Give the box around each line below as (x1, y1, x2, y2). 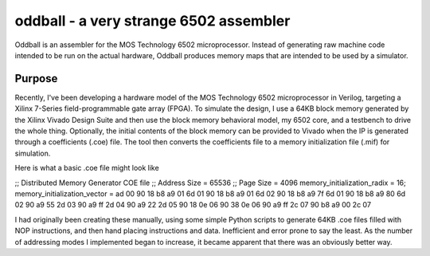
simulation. (14, 148, 51, 158)
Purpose (14, 72, 58, 85)
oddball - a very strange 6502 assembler (14, 12, 291, 30)
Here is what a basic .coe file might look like (14, 163, 159, 173)
